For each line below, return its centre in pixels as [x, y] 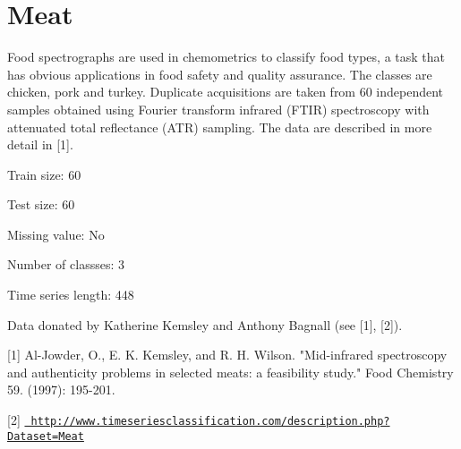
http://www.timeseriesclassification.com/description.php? [210, 422]
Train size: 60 [44, 174]
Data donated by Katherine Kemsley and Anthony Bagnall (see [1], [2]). [205, 324]
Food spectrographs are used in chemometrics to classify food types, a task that [226, 57]
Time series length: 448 [71, 295]
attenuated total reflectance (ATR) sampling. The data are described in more [220, 127]
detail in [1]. [40, 144]
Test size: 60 [41, 204]
